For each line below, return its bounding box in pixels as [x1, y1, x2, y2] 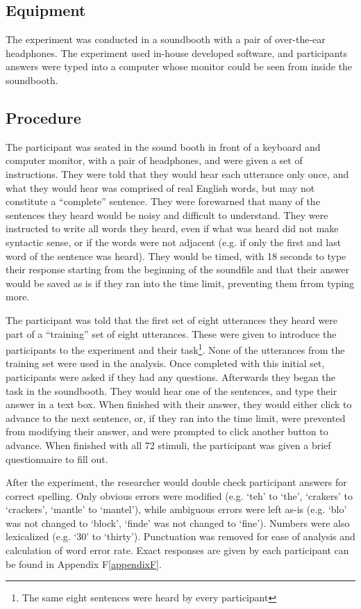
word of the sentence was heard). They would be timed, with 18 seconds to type [6, 248, 346, 263]
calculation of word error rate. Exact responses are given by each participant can [6, 543, 349, 558]
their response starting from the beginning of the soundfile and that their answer [6, 262, 349, 277]
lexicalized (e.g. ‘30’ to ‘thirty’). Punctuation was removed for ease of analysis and [6, 529, 355, 544]
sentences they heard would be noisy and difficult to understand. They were [6, 207, 328, 222]
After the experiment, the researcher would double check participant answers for [6, 475, 347, 489]
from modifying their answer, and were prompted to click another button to [6, 424, 328, 439]
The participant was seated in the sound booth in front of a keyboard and [6, 139, 321, 154]
